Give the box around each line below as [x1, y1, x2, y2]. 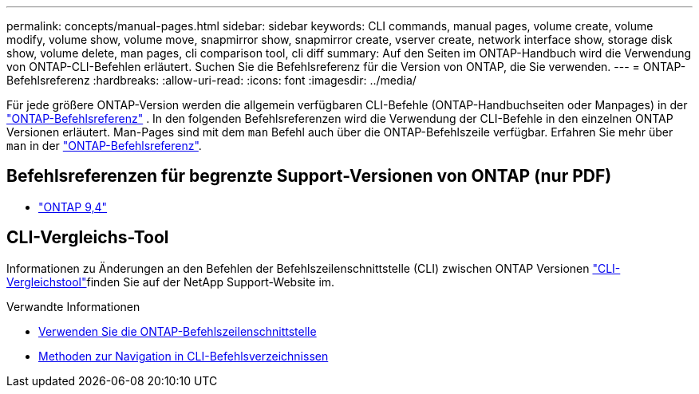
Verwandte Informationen [6, 299, 140, 313]
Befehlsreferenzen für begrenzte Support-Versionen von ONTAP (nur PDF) [6, 166, 612, 187]
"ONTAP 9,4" [38, 199, 108, 214]
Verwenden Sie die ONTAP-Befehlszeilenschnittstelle [38, 324, 317, 338]
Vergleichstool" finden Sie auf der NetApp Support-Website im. [6, 274, 335, 289]
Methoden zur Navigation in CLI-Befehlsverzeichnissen [38, 349, 329, 363]
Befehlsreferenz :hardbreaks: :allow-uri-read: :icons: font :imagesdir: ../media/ [6, 73, 417, 87]
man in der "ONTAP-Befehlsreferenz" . [6, 139, 202, 152]
